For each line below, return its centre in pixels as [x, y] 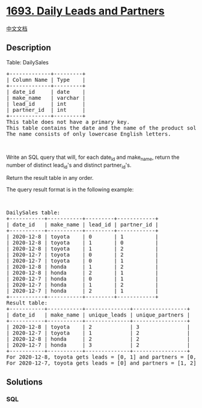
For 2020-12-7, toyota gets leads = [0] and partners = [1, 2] [101, 363]
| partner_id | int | [46, 110]
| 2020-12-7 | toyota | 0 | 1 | [82, 261]
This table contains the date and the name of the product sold [103, 128]
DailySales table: [33, 213]
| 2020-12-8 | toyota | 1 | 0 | [82, 243]
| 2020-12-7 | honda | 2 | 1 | [82, 291]
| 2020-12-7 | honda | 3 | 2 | [98, 345]
